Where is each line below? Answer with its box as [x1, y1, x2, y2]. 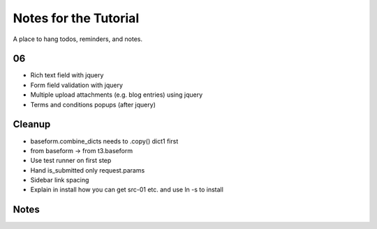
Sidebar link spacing [30, 176, 89, 184]
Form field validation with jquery [30, 81, 124, 89]
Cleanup [13, 118, 51, 130]
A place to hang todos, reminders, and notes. [13, 35, 143, 43]
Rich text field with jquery [30, 71, 104, 79]
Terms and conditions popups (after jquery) [30, 100, 156, 109]
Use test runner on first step [30, 157, 112, 165]
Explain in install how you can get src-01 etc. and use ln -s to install [30, 185, 223, 194]
